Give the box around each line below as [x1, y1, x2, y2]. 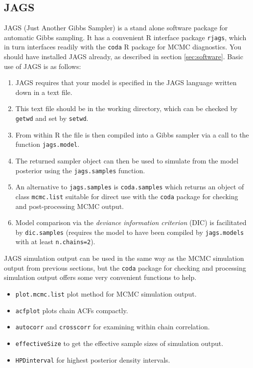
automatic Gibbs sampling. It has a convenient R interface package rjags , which [4, 32, 247, 42]
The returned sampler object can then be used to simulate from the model [15, 155, 239, 165]
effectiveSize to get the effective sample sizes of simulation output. [15, 338, 224, 348]
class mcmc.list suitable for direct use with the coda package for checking [15, 191, 238, 201]
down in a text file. [15, 87, 72, 97]
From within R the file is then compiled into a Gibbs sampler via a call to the [15, 129, 249, 139]
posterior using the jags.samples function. [15, 165, 145, 175]
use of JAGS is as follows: [4, 61, 81, 71]
